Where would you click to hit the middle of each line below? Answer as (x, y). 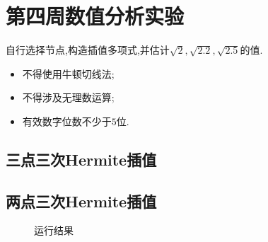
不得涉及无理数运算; (68, 97)
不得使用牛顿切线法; (68, 73)
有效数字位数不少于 (67, 121)
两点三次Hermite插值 (81, 201)
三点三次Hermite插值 (81, 159)
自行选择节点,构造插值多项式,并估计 (88, 50)
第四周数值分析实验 (95, 16)
